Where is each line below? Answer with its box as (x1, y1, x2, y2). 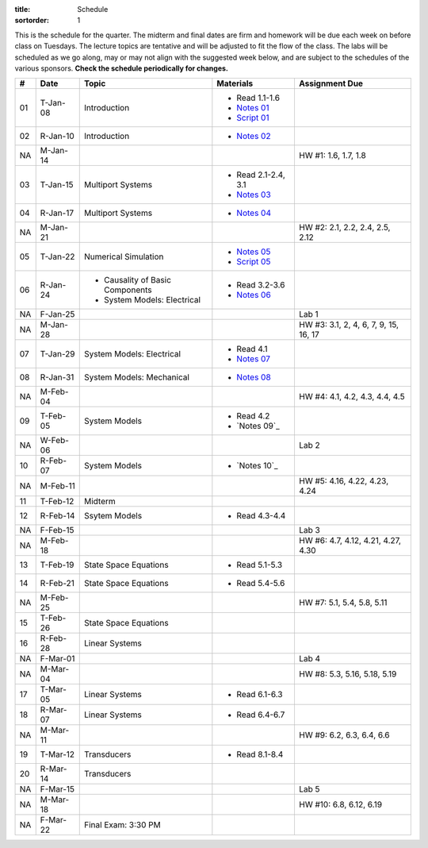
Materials (216, 78, 254, 89)
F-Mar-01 (40, 653, 75, 665)
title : (14, 5, 31, 13)
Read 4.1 (236, 344, 268, 355)
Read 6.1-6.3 (236, 689, 283, 700)
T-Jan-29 (40, 349, 75, 360)
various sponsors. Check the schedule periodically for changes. (14, 64, 229, 73)
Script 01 (236, 112, 269, 123)
